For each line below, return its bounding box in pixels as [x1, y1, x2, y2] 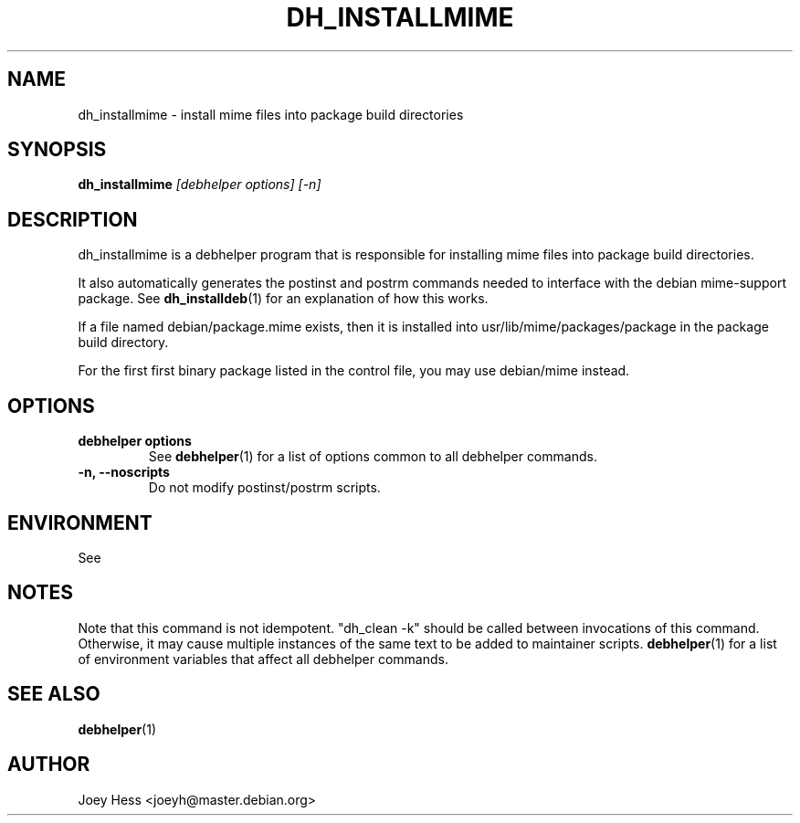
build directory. [78, 334, 169, 351]
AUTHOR [7, 753, 90, 776]
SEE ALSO [7, 682, 100, 706]
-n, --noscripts [78, 464, 170, 480]
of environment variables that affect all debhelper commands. [78, 650, 448, 667]
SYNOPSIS [7, 138, 107, 162]
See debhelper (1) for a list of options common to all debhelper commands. [148, 448, 597, 465]
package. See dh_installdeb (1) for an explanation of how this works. [78, 290, 489, 307]
